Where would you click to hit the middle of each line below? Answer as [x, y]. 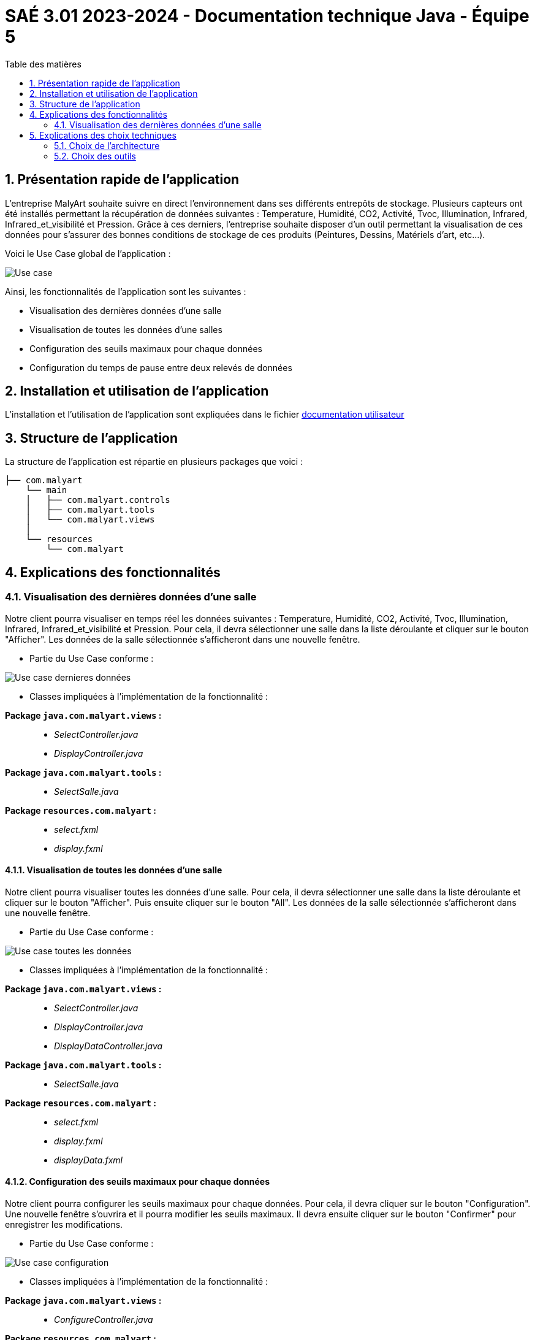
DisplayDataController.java [108, 1046]
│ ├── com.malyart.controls [98, 500]
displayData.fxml [88, 1160]
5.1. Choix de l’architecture [107, 145]
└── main [46, 490]
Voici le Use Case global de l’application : [88, 253]
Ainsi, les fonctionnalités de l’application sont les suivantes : [126, 291]
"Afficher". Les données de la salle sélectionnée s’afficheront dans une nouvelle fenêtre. [183, 639]
